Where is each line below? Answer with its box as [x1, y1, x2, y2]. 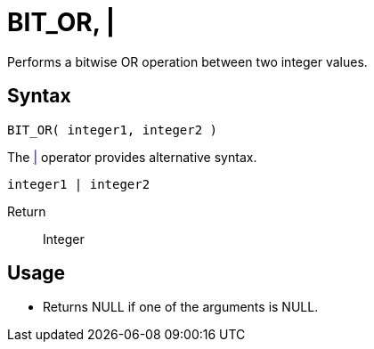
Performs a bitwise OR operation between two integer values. [7, 53, 368, 69]
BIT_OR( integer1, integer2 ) [7, 122, 218, 137]
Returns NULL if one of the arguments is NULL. [43, 299, 319, 315]
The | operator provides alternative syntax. [7, 149, 257, 165]
